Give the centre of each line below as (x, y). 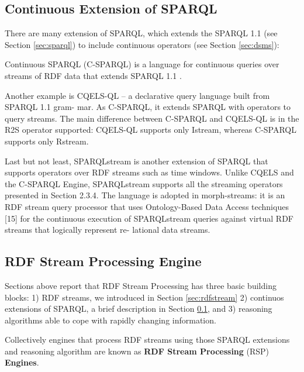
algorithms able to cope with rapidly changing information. (110, 320)
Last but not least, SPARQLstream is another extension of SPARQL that (137, 161)
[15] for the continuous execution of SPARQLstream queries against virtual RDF (149, 218)
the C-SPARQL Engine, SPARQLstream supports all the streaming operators (144, 183)
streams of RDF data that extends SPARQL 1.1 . (93, 75)
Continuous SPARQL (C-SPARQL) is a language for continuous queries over (142, 64)
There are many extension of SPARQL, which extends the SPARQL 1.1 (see (141, 33)
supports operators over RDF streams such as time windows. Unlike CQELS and (149, 172)
